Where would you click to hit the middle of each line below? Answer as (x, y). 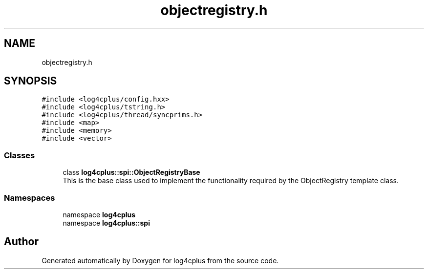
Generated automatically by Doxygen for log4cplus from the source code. (160, 260)
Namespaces (30, 198)
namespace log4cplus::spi (106, 223)
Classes (20, 155)
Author (21, 242)
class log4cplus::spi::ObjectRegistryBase (131, 172)
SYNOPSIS (31, 81)
